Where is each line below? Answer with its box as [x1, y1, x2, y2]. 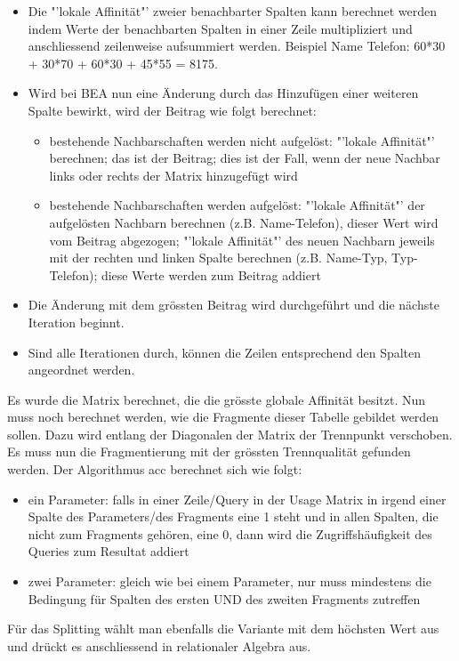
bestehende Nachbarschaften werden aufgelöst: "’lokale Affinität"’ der [49, 196, 425, 214]
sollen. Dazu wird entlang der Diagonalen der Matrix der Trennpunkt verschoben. [7, 424, 453, 443]
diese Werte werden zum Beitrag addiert [101, 265, 321, 284]
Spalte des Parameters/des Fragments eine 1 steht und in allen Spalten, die [28, 507, 439, 526]
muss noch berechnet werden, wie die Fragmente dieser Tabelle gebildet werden [7, 407, 439, 426]
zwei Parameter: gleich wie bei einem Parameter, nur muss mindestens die [28, 572, 431, 591]
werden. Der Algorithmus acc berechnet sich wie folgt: [7, 460, 302, 479]
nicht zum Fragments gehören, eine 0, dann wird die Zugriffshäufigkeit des [28, 524, 432, 543]
